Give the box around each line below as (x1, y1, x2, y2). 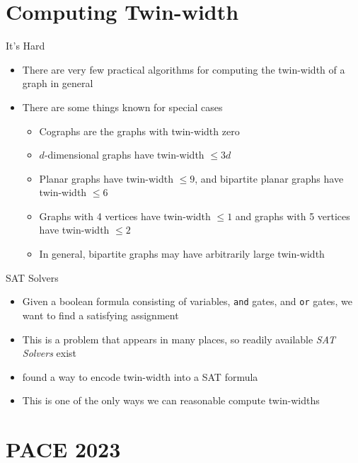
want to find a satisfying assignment (22, 307, 179, 322)
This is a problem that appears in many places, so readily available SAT (22, 331, 336, 346)
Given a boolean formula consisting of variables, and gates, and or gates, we (22, 294, 352, 309)
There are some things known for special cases (22, 99, 223, 114)
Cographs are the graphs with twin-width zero (39, 123, 240, 138)
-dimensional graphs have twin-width (44, 147, 204, 162)
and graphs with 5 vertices (235, 208, 350, 223)
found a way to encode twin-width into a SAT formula (22, 369, 258, 384)
